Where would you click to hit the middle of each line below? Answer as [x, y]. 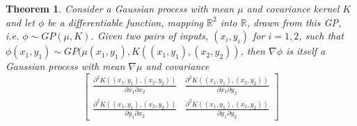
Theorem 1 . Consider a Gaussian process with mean [120, 8]
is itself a [306, 51]
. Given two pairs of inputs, [150, 36]
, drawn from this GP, [294, 22]
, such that [322, 36]
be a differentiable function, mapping [126, 22]
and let [20, 22]
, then [253, 51]
